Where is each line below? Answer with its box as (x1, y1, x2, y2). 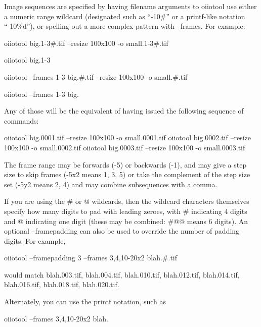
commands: (4, 115, 39, 126)
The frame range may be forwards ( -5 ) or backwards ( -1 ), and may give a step (4, 159, 247, 170)
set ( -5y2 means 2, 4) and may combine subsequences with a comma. (4, 179, 217, 189)
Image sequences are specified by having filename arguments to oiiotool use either (4, 1, 257, 11)
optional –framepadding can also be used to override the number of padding (4, 226, 240, 236)
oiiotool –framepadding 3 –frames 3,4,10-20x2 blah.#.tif (4, 252, 178, 263)
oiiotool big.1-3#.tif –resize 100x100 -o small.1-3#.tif (4, 37, 168, 48)
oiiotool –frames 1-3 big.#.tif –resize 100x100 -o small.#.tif (4, 71, 188, 82)
